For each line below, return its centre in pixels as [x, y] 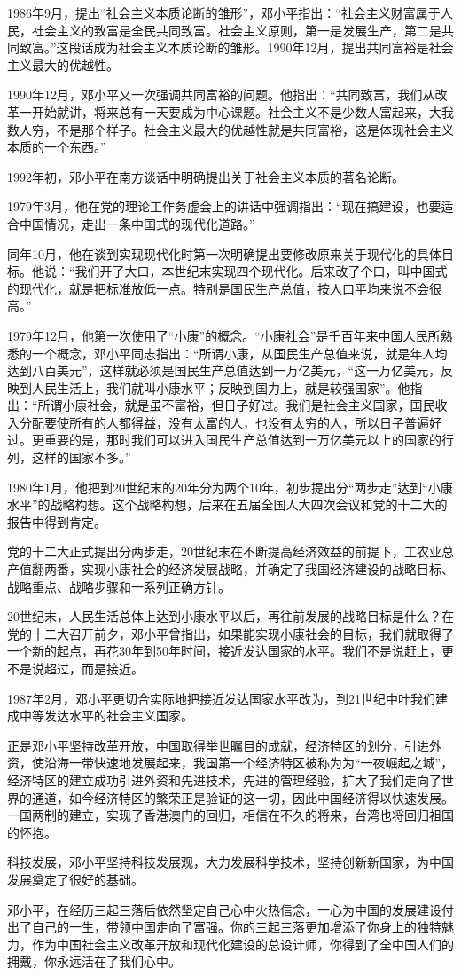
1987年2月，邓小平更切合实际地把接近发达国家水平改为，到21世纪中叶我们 [221, 698]
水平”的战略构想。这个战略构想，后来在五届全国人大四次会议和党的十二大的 [227, 504]
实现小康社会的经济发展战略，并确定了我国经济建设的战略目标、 [267, 569]
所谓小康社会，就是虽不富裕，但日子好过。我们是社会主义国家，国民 [236, 405]
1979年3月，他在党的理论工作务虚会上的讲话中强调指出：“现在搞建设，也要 [224, 206]
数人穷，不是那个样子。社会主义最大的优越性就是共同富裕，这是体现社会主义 [230, 129]
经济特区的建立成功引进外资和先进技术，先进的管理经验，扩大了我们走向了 [224, 779]
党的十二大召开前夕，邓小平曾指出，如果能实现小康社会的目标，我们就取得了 [230, 633]
